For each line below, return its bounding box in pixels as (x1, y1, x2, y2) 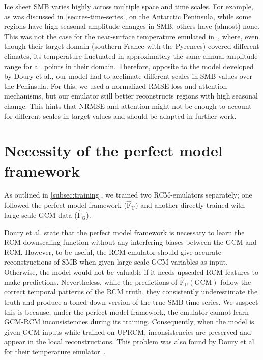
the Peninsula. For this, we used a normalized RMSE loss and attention (4, 80, 227, 91)
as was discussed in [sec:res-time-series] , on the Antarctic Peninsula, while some (4, 11, 252, 21)
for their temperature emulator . (4, 346, 106, 356)
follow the (220, 276, 251, 287)
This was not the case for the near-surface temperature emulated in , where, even (4, 30, 259, 41)
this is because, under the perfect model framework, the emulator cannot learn (4, 306, 249, 317)
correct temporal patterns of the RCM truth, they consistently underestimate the (4, 286, 258, 297)
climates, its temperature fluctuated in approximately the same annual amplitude (4, 50, 258, 61)
